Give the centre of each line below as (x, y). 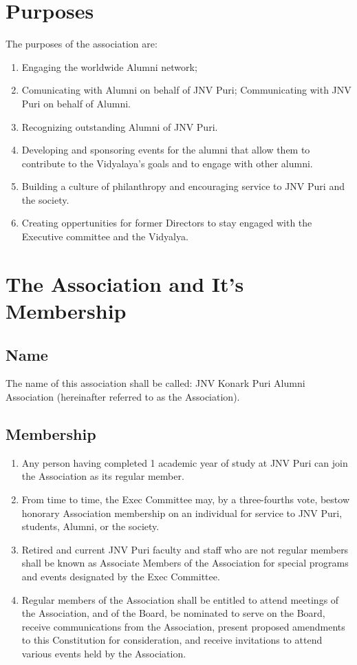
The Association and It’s (125, 283)
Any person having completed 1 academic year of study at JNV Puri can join (185, 462)
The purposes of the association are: (82, 44)
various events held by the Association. (104, 653)
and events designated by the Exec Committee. (121, 576)
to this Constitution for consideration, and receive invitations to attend (172, 640)
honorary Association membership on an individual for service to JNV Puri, (182, 513)
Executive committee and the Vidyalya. (105, 236)
